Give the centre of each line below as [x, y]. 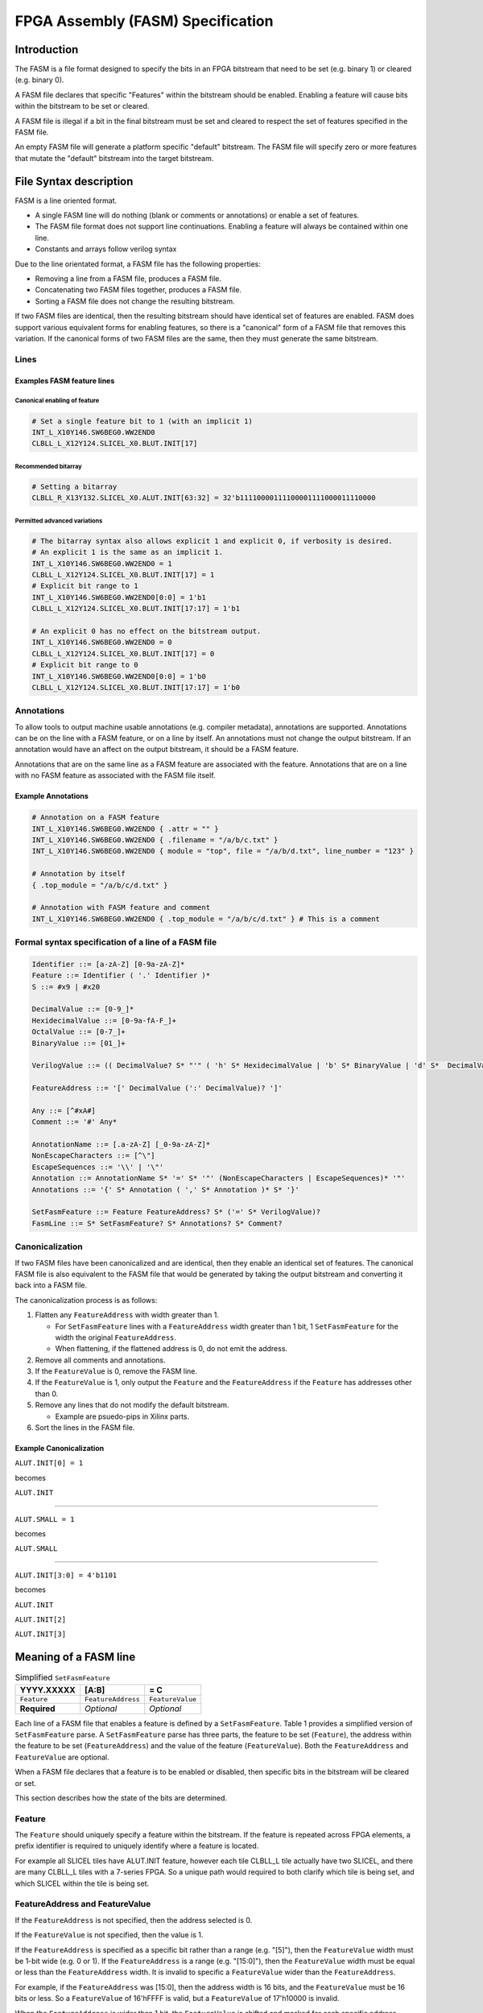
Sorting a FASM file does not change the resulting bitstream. [135, 301]
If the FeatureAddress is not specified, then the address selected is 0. [134, 1920]
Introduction [47, 50]
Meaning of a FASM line [75, 1658]
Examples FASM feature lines [65, 380]
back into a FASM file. [51, 1285]
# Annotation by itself [79, 874]
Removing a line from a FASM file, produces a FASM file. [128, 279]
